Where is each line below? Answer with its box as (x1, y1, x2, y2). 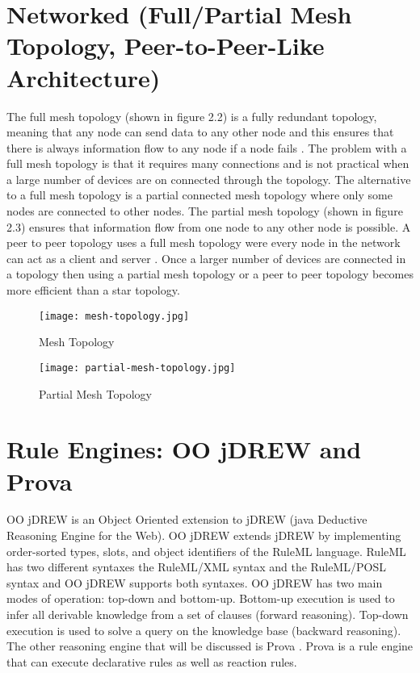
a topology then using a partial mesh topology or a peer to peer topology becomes (6, 265, 414, 282)
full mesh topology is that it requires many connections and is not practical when (6, 155, 409, 172)
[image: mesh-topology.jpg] (39, 310, 190, 322)
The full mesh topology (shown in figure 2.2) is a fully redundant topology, (6, 107, 377, 124)
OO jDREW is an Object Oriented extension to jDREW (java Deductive (6, 511, 367, 528)
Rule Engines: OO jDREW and (6, 433, 362, 466)
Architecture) (6, 61, 161, 94)
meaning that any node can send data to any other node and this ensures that (6, 123, 394, 140)
